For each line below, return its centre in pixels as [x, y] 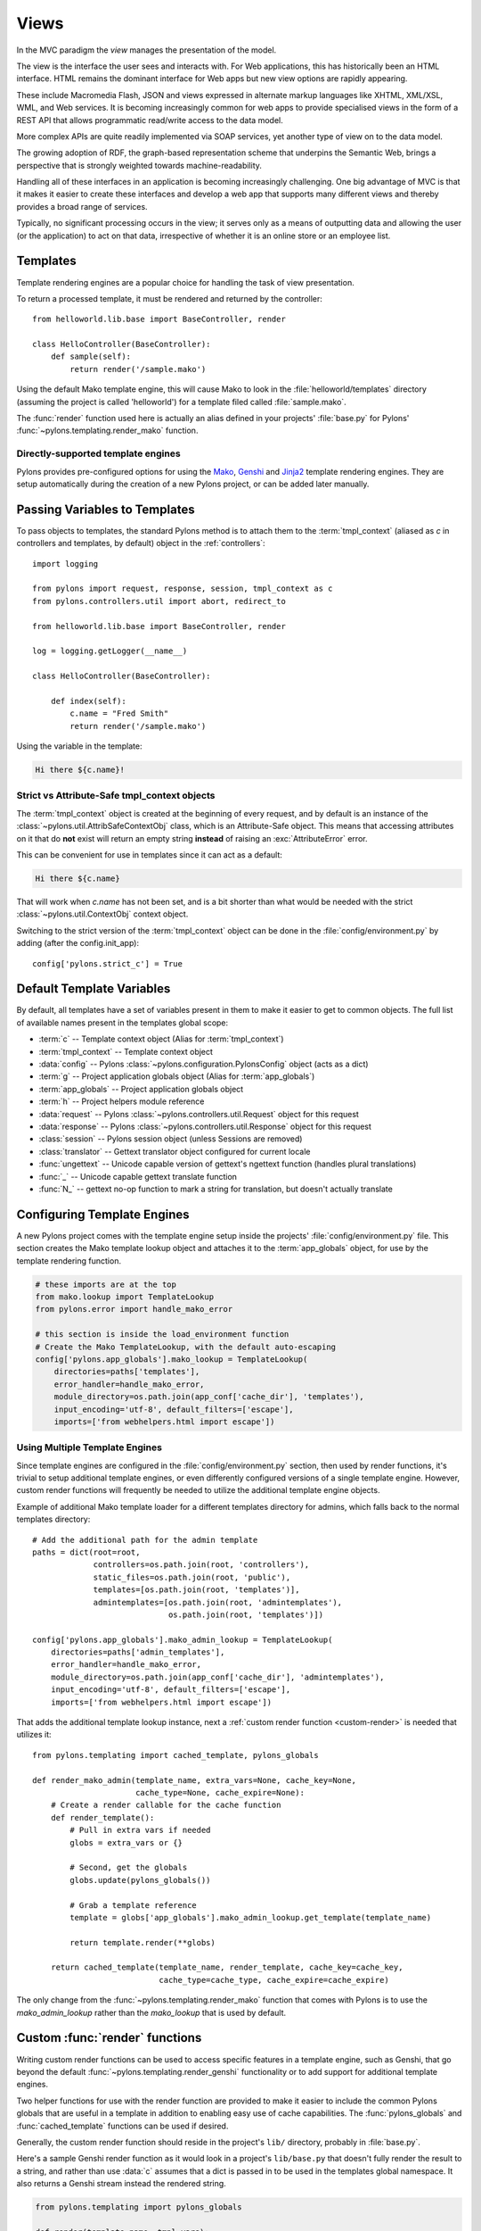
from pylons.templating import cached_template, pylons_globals [176, 1755]
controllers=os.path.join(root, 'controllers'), [201, 1565]
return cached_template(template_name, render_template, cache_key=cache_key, [227, 1967]
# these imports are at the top [106, 1284]
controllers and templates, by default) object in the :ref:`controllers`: [141, 543]
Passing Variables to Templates [106, 509]
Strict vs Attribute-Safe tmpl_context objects [116, 796]
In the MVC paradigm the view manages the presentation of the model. [147, 50]
